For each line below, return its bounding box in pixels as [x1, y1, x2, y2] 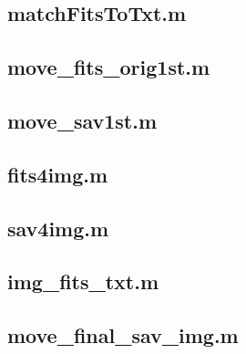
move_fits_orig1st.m [7, 53, 210, 81]
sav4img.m [7, 213, 109, 242]
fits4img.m [7, 160, 108, 188]
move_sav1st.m [7, 106, 158, 134]
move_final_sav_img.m [7, 321, 239, 349]
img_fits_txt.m [7, 267, 159, 296]
